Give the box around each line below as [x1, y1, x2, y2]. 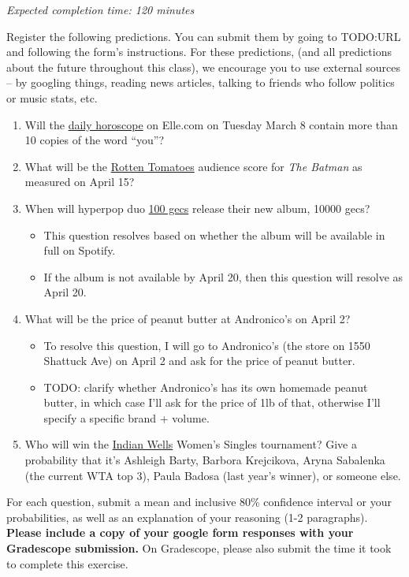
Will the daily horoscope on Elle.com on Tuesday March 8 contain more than [24, 116, 398, 132]
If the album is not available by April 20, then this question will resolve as [43, 268, 403, 285]
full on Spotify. [43, 242, 116, 259]
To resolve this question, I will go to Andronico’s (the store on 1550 [43, 337, 370, 353]
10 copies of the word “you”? [24, 132, 165, 148]
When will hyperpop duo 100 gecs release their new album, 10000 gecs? [24, 199, 370, 216]
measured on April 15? [24, 173, 135, 190]
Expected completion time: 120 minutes [6, 2, 195, 17]
